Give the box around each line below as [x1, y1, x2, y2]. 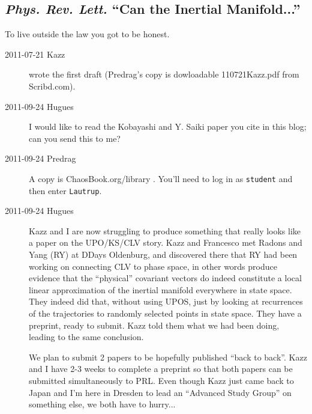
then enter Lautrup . [29, 184, 102, 196]
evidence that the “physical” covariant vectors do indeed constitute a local [29, 272, 302, 284]
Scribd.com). [29, 79, 76, 92]
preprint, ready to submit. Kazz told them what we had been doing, [29, 318, 280, 331]
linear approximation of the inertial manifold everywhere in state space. [29, 283, 292, 296]
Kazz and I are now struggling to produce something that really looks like [29, 224, 301, 237]
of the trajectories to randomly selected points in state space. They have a [29, 307, 302, 320]
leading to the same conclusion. [29, 330, 144, 343]
